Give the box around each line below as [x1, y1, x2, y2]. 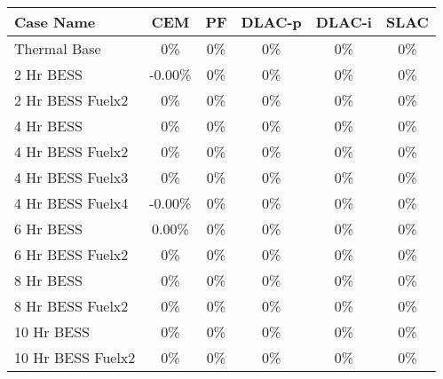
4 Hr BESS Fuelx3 [14, 167, 129, 187]
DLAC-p [241, 12, 302, 32]
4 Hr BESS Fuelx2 [14, 141, 129, 162]
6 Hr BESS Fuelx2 [14, 244, 129, 265]
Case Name [14, 12, 96, 32]
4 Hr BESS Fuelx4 [14, 193, 129, 213]
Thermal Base [14, 38, 101, 59]
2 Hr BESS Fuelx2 [14, 90, 129, 110]
